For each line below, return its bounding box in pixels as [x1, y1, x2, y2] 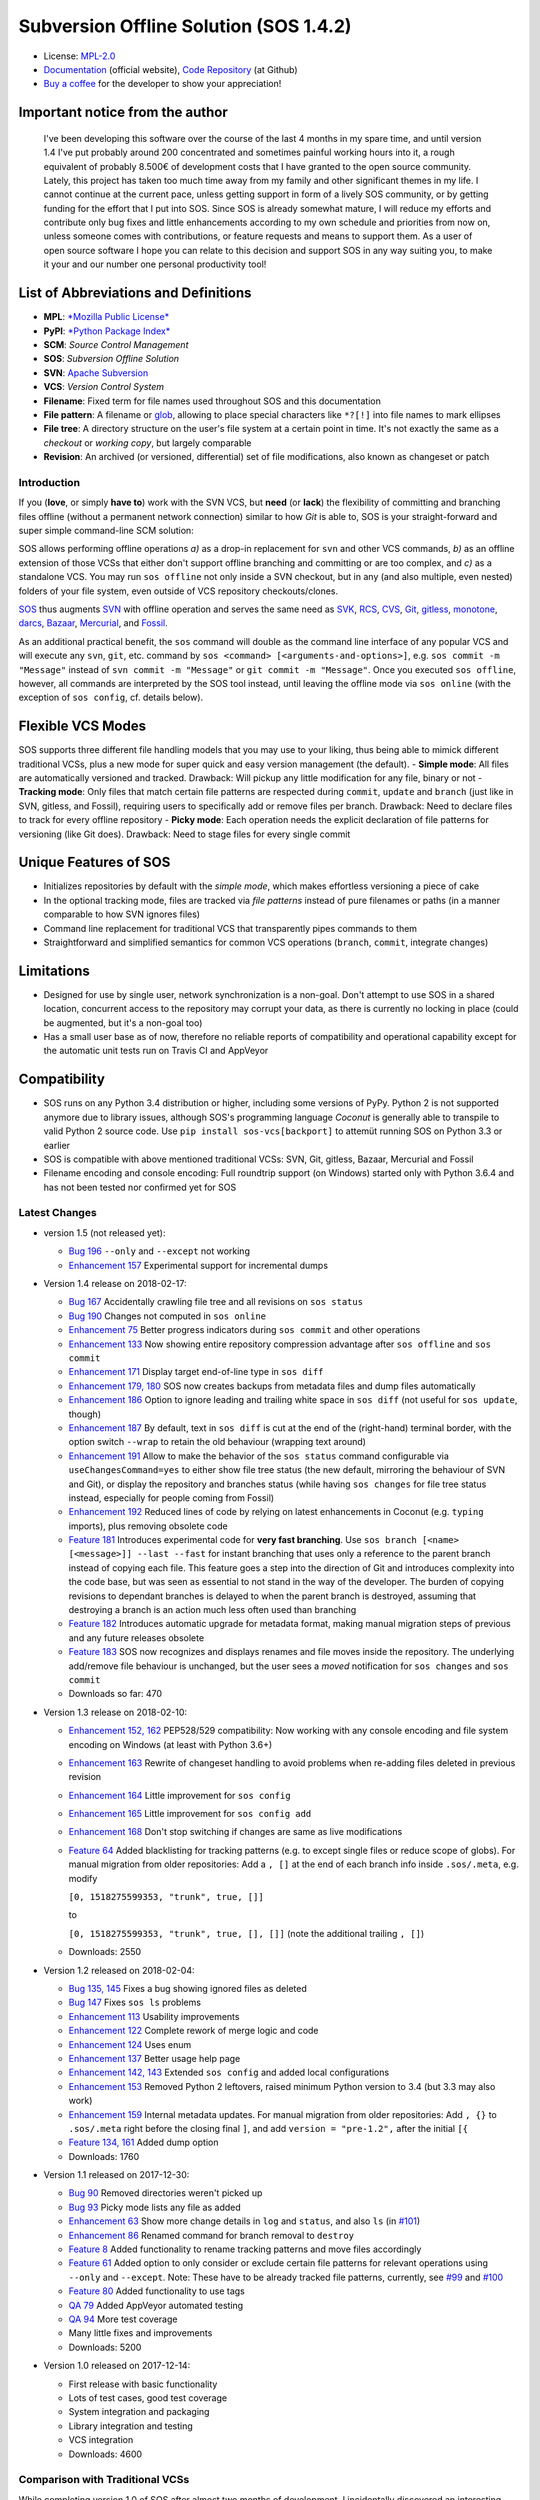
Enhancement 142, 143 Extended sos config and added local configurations [68, 2066, 390, 2079]
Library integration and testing [68, 2420, 194, 2432]
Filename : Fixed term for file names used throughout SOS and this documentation [43, 395, 382, 407]
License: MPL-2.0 [43, 50, 116, 62]
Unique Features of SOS [18, 854, 171, 871]
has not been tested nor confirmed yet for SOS [43, 1181, 237, 1193]
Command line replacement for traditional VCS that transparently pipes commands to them [43, 922, 418, 934]
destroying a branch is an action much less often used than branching [68, 1604, 357, 1616]
